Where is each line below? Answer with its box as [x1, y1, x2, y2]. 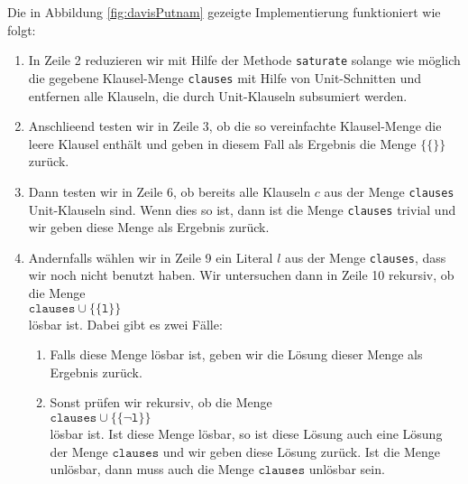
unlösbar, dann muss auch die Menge [50, 460, 254, 479]
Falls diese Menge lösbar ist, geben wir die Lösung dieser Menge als [50, 345, 423, 364]
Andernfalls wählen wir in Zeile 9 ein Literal [28, 247, 273, 266]
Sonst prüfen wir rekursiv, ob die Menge [50, 393, 272, 412]
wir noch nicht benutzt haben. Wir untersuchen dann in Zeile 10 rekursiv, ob [28, 265, 454, 284]
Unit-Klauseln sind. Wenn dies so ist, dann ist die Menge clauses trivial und [28, 200, 456, 219]
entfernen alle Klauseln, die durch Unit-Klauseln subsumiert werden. [28, 86, 408, 105]
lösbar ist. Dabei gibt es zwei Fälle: [28, 314, 223, 333]
